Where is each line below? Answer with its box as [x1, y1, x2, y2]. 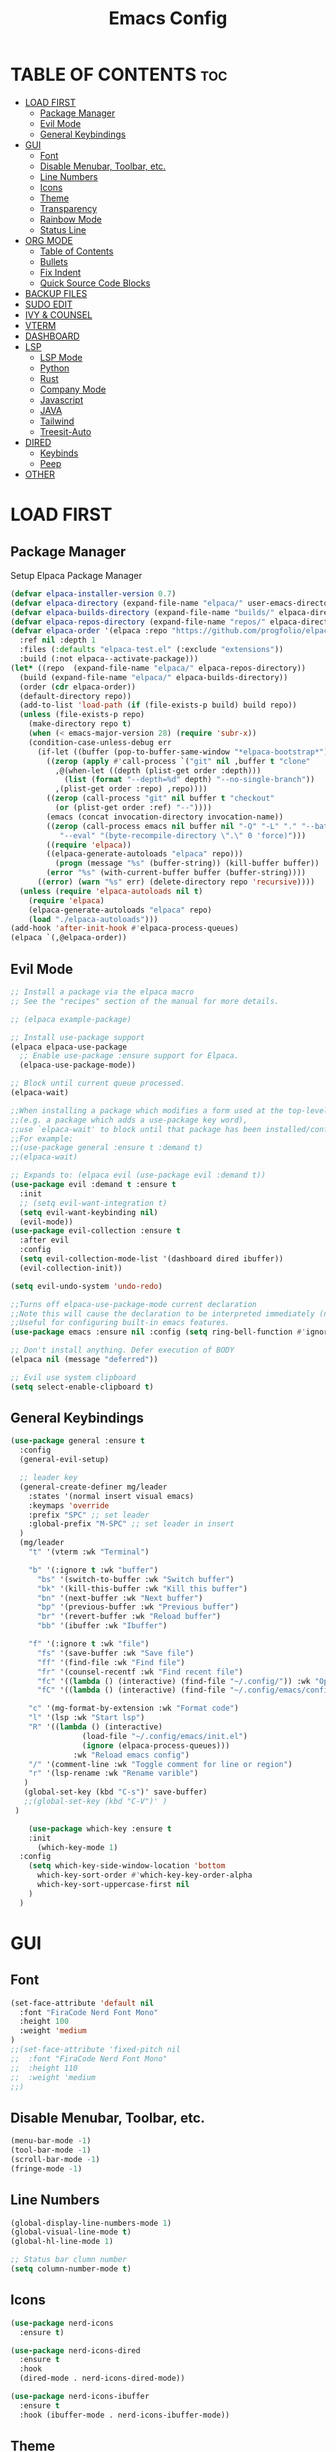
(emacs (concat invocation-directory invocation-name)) [46, 812, 284, 822]
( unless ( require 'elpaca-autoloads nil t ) [19, 886, 203, 896]
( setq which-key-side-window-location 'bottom [28, 1861, 226, 1871]
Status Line [39, 223, 87, 236]
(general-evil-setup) [19, 1455, 110, 1465]
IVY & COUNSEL [24, 308, 93, 321]
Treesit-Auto [39, 425, 92, 437]
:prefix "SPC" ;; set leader [28, 1510, 150, 1520]
